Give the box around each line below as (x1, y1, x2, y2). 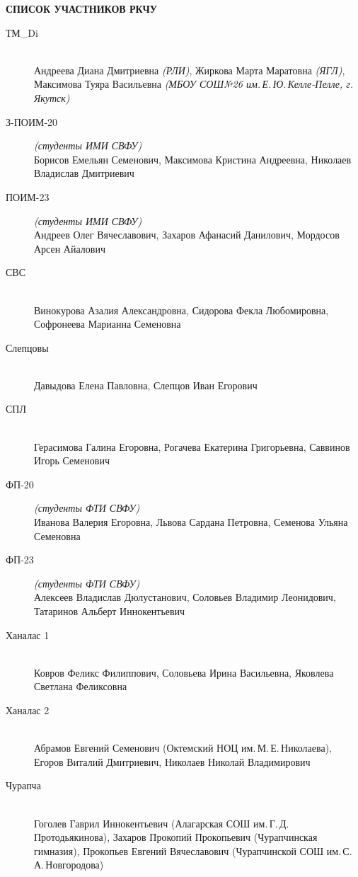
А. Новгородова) (34, 857, 104, 872)
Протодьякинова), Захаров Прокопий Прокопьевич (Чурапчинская (34, 830, 318, 844)
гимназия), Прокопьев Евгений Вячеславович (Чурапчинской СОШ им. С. (34, 843, 352, 858)
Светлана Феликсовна (34, 679, 127, 694)
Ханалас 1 (6, 627, 50, 642)
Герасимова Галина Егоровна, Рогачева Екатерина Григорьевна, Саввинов (34, 439, 350, 454)
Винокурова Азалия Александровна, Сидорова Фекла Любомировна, (34, 302, 329, 317)
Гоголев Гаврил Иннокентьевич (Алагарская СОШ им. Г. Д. (34, 815, 289, 830)
